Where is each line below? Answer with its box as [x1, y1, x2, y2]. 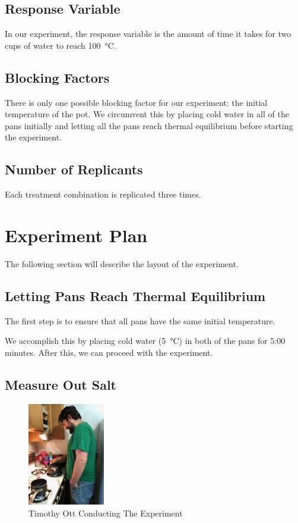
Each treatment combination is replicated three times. [5, 188, 201, 201]
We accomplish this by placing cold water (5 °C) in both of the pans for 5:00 [5, 334, 286, 347]
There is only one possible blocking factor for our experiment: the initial [5, 96, 268, 108]
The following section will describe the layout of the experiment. [5, 257, 239, 270]
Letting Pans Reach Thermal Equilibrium [5, 286, 266, 305]
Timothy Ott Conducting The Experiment [28, 506, 183, 519]
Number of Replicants [5, 160, 143, 178]
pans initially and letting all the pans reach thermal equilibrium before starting [5, 119, 293, 131]
